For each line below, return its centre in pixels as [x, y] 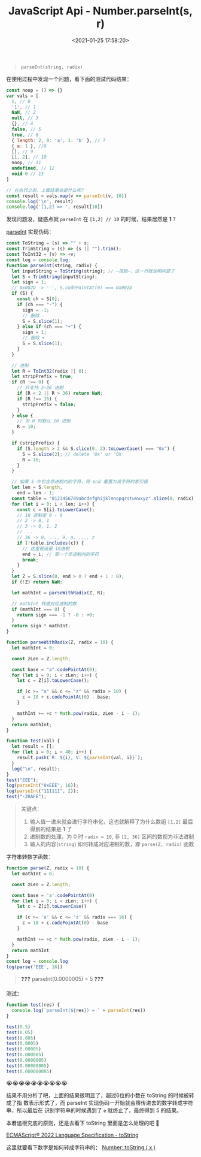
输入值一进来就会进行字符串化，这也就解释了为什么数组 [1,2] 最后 [111, 821]
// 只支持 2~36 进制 [40, 388]
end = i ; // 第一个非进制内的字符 [60, 554]
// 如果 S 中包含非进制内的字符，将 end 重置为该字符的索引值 [80, 482]
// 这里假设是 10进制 [46, 549]
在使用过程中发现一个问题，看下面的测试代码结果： [69, 78]
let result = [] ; [33, 747]
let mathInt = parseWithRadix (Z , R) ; [59, 593]
